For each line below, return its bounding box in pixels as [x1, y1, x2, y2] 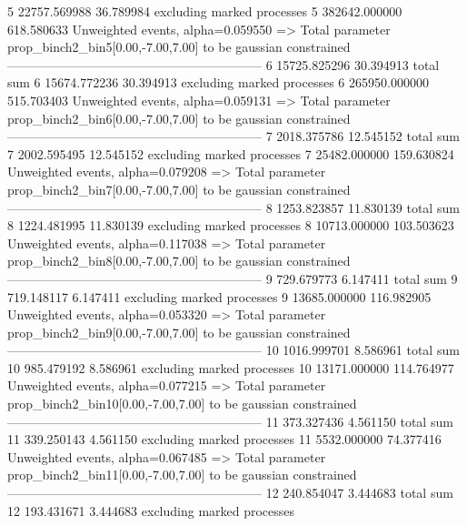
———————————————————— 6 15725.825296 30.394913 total [7, 55, 440, 74]
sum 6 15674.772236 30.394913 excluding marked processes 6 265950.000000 [7, 73, 429, 92]
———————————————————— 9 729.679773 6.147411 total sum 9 [7, 268, 458, 288]
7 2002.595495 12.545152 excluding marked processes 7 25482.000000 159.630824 [7, 144, 454, 163]
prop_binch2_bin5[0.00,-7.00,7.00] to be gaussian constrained [7, 37, 351, 56]
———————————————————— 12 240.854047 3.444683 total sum [7, 483, 453, 502]
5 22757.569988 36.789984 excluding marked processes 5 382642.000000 [7, 2, 402, 20]
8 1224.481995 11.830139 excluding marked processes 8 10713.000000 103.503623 [7, 216, 454, 235]
